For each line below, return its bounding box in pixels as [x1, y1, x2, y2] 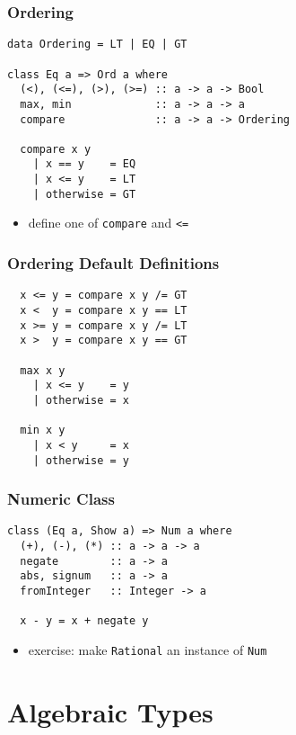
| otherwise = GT [32, 187, 136, 201]
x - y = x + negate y [20, 614, 149, 628]
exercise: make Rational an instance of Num [28, 641, 267, 659]
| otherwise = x [32, 393, 130, 407]
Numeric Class [7, 488, 115, 510]
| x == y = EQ [32, 157, 136, 171]
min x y [20, 424, 65, 437]
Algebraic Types [7, 693, 213, 730]
